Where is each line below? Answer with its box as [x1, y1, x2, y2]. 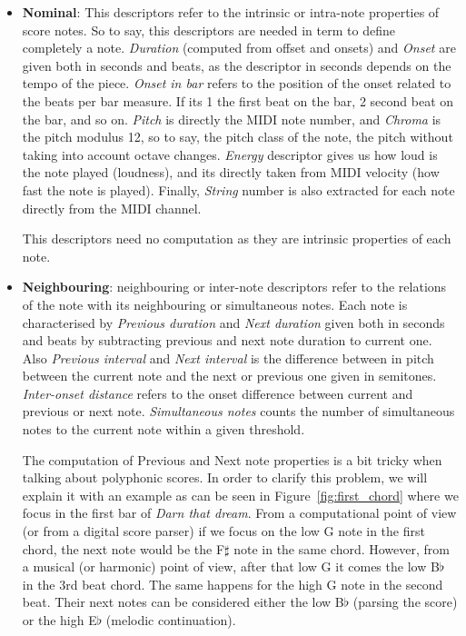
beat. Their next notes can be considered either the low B [22, 592, 344, 611]
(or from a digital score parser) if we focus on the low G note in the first [22, 522, 425, 541]
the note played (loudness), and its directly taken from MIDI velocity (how [22, 163, 440, 182]
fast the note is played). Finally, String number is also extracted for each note [22, 180, 455, 199]
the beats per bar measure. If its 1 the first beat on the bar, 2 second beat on [22, 91, 454, 110]
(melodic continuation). [105, 611, 236, 629]
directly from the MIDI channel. [22, 198, 202, 217]
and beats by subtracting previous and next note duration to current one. [22, 331, 432, 350]
